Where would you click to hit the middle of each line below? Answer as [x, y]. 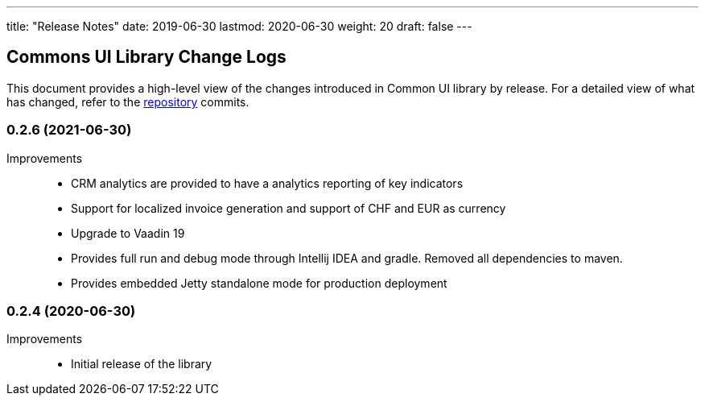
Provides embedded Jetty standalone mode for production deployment [259, 283]
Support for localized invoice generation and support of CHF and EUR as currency [289, 208]
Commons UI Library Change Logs [146, 57]
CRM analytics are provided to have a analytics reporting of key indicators [267, 183]
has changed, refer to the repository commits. [128, 102]
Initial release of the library [142, 364]
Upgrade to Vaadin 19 [128, 233]
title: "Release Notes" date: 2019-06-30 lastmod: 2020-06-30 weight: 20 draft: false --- [239, 26]
